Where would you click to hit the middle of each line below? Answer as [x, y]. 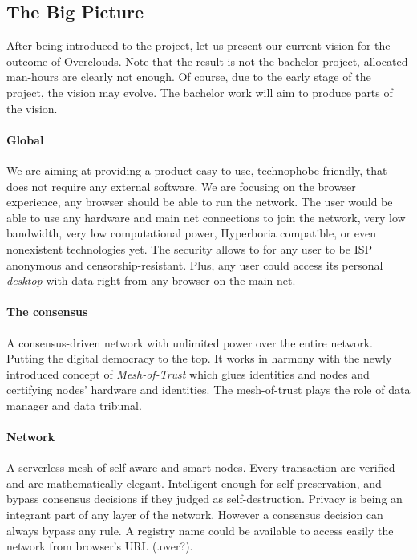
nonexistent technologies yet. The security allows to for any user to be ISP [190, 248]
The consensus [47, 312]
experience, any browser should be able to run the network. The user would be [200, 202]
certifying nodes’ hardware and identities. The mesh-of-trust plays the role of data [208, 390]
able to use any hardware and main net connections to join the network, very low [206, 217]
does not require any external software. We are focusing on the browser [181, 186]
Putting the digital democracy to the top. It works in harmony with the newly [199, 358]
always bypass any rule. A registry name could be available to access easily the [200, 530]
